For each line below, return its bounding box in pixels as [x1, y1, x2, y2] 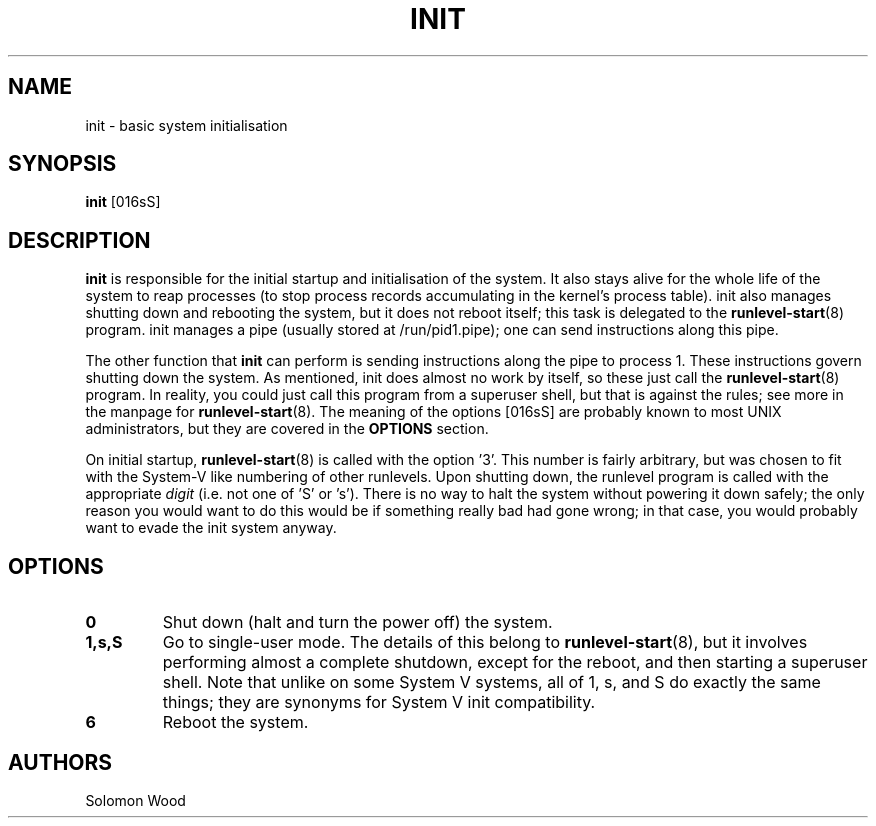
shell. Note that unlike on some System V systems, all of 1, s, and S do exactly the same [162, 672, 821, 693]
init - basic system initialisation [85, 116, 288, 134]
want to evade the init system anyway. [85, 519, 337, 537]
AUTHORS [8, 749, 113, 775]
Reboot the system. [162, 712, 309, 733]
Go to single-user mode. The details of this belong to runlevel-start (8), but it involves [162, 632, 808, 653]
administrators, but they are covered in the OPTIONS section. [85, 420, 489, 438]
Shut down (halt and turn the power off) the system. [162, 612, 553, 633]
